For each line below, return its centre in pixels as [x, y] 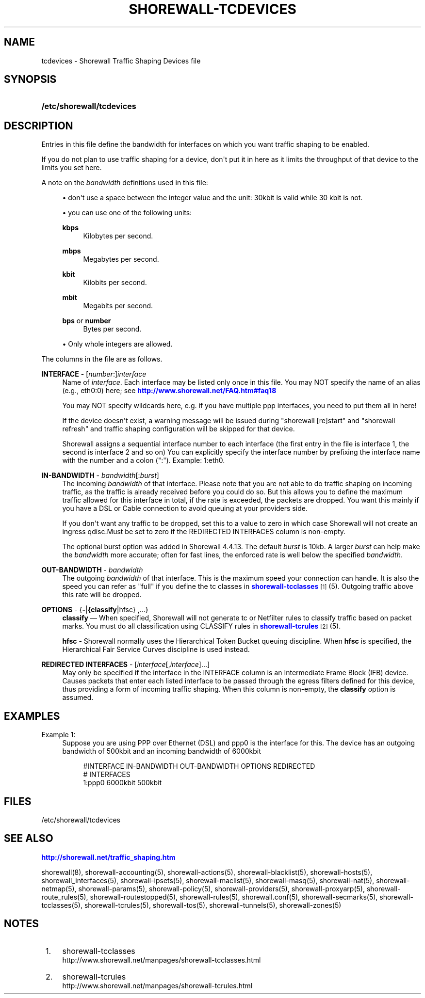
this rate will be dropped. [102, 595]
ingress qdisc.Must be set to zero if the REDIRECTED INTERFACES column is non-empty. [204, 532]
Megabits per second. [118, 306]
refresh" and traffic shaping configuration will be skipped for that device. [179, 429]
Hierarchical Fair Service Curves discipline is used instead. [156, 649]
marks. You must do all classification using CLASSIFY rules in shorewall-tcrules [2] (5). [202, 626]
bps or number [87, 321]
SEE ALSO [29, 839]
